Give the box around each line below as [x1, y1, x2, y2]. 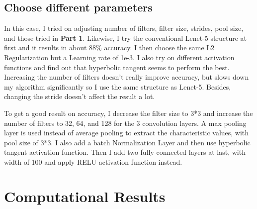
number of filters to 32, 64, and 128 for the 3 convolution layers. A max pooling [4, 117, 247, 128]
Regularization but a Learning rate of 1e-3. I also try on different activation [4, 52, 235, 62]
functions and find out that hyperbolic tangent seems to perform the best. [4, 62, 230, 72]
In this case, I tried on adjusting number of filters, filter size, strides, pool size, [4, 23, 244, 33]
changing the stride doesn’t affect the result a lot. [4, 91, 155, 102]
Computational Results [4, 186, 166, 206]
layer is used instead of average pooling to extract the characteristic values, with [4, 127, 249, 138]
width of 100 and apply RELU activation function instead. [4, 156, 182, 167]
